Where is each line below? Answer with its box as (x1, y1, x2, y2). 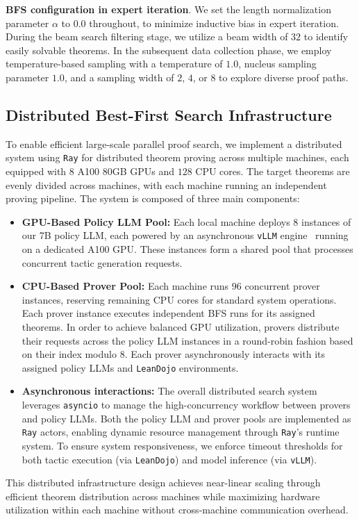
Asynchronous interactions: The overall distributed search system (22, 384, 317, 398)
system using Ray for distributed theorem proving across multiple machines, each (6, 150, 349, 165)
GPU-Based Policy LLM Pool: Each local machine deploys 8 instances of (22, 214, 351, 229)
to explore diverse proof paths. (219, 69, 349, 84)
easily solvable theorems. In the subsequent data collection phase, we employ (6, 42, 332, 57)
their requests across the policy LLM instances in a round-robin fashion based (22, 333, 353, 347)
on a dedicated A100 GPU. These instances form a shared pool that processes (22, 242, 353, 256)
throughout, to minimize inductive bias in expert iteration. (89, 15, 339, 30)
